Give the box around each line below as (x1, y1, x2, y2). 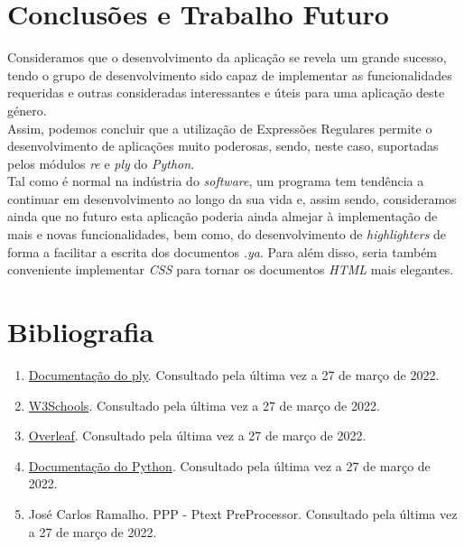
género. (7, 100, 47, 119)
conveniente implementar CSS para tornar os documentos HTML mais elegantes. (7, 260, 454, 279)
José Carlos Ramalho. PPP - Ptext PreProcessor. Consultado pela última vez (28, 504, 458, 523)
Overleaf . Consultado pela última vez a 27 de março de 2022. (28, 426, 367, 445)
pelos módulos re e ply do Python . (7, 153, 195, 172)
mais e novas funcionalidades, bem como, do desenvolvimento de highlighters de (7, 225, 447, 244)
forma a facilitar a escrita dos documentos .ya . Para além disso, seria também (7, 242, 438, 261)
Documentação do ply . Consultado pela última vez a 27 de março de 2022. (28, 365, 440, 384)
